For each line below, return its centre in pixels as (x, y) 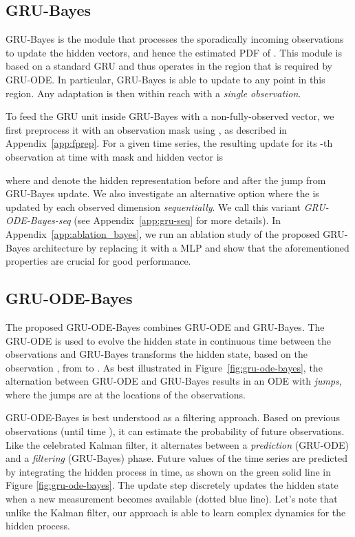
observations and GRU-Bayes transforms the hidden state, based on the (157, 354)
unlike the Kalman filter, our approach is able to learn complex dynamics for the (176, 512)
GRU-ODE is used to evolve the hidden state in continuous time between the (169, 340)
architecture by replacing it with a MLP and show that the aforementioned (191, 247)
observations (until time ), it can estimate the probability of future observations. (175, 431)
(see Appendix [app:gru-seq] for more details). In (177, 220)
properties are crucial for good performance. (98, 261)
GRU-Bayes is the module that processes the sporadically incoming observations (175, 39)
